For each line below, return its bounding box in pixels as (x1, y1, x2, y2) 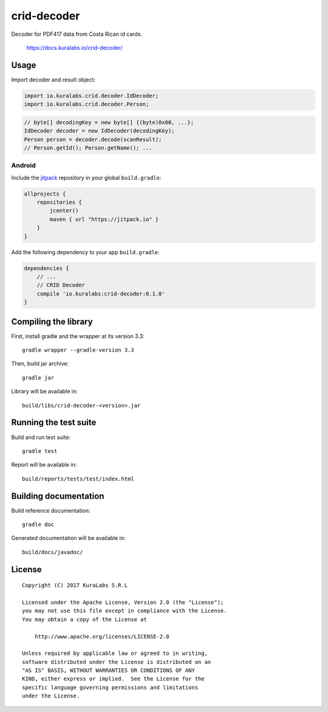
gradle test (22, 448, 58, 454)
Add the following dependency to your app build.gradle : (11, 248, 160, 255)
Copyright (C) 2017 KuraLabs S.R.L (22, 582, 128, 589)
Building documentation (11, 491, 104, 501)
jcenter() (49, 207, 79, 214)
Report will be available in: (11, 461, 77, 468)
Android (11, 161, 36, 170)
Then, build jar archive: (11, 360, 69, 367)
